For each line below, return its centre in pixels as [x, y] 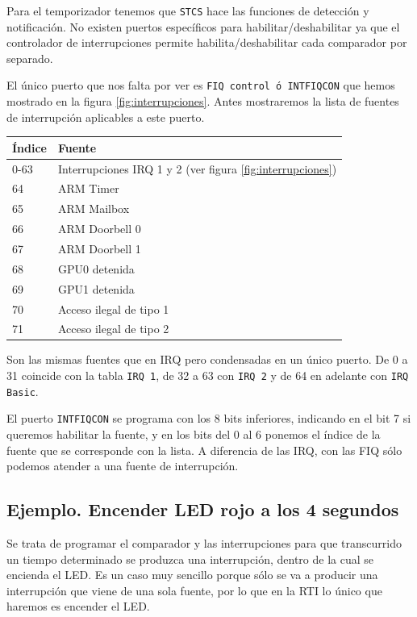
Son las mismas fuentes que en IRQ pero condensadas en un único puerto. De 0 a [207, 359]
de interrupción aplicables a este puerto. [106, 117]
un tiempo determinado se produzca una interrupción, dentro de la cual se [190, 559]
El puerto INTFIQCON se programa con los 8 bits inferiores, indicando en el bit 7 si [209, 418]
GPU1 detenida [96, 288]
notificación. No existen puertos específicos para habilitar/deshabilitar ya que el [203, 26]
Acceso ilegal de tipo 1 [114, 308]
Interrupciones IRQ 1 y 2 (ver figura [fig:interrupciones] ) [198, 168]
